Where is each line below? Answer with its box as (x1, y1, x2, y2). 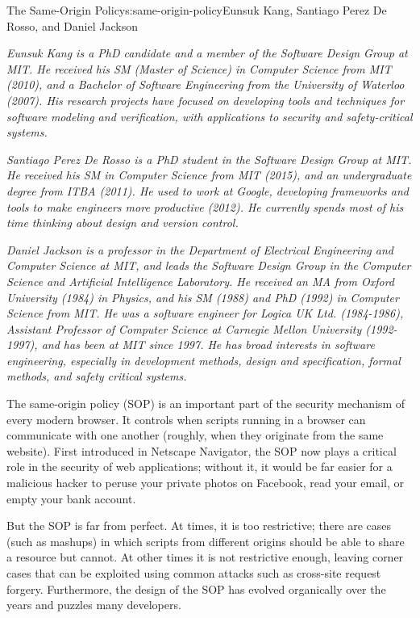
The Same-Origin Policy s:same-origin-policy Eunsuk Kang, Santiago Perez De (6, 2, 387, 18)
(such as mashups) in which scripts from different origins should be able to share (6, 532, 405, 549)
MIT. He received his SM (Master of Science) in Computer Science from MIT (6, 60, 392, 77)
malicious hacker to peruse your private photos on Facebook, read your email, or (6, 474, 405, 491)
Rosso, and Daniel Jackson (6, 17, 138, 34)
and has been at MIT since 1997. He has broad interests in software (41, 336, 375, 353)
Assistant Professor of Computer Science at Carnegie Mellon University (6, 320, 362, 337)
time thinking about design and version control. (6, 214, 239, 231)
